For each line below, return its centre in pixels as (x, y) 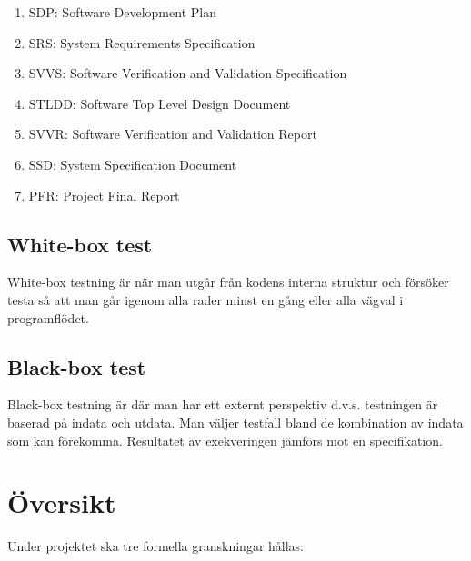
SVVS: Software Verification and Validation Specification (188, 73)
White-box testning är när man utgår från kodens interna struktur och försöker (228, 282)
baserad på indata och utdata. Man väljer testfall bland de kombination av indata (235, 422)
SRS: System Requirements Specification (142, 42)
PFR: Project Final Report (104, 195)
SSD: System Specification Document (133, 164)
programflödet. (48, 317)
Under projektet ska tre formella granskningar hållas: (156, 546)
